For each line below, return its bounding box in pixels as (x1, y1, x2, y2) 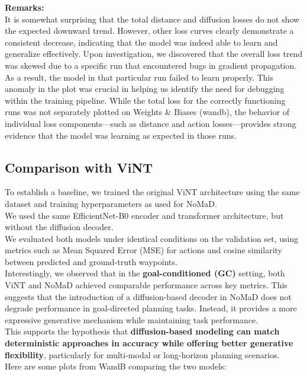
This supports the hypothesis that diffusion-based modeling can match (5, 325, 280, 337)
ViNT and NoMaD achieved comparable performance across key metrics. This (5, 279, 287, 291)
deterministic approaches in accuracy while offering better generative (5, 337, 293, 349)
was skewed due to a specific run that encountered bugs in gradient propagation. (5, 59, 297, 71)
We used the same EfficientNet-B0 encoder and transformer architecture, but (5, 209, 284, 221)
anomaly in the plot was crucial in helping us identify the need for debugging (5, 82, 285, 95)
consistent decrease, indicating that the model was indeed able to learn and (5, 36, 278, 48)
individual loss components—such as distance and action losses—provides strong (5, 117, 296, 129)
